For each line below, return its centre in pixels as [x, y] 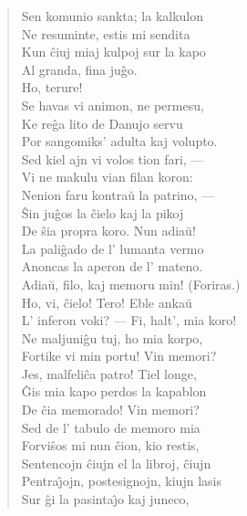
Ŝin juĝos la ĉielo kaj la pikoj [103, 212]
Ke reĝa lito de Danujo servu [102, 123]
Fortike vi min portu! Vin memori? [119, 356]
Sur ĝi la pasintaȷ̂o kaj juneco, [105, 499]
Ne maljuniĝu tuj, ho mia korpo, [112, 337]
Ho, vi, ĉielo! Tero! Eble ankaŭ [107, 302]
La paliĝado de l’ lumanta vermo [113, 248]
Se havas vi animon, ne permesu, [113, 105]
